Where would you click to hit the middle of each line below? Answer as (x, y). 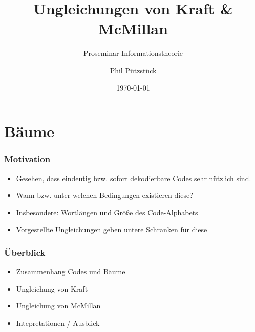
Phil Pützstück (133, 70)
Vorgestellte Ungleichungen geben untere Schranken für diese (112, 229)
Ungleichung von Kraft (52, 288)
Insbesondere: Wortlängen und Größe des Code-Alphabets (107, 212)
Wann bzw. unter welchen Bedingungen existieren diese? (104, 195)
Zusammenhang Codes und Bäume (71, 271)
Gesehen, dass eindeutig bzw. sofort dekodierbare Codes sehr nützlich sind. (134, 178)
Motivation (27, 159)
